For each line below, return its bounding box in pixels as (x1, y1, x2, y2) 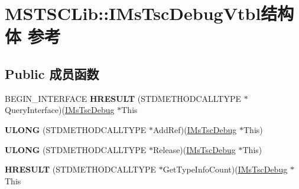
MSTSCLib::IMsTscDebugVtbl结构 (5, 1, 294, 25)
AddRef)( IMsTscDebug (153, 123, 237, 135)
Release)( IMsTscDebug (153, 143, 236, 155)
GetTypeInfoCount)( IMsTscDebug (162, 163, 288, 175)
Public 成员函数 (5, 64, 99, 82)
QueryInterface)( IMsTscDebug (5, 104, 115, 116)
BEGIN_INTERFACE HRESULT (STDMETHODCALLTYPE (5, 92, 242, 104)
